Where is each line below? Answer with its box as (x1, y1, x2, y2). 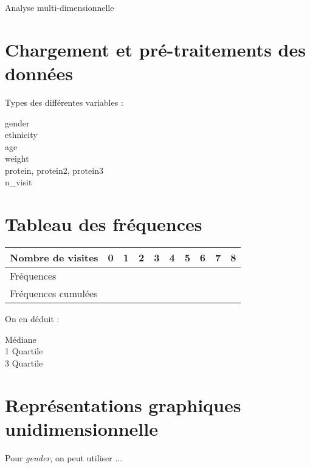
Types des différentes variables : (5, 95, 123, 108)
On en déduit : (5, 312, 60, 325)
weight (5, 152, 29, 165)
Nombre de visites (10, 250, 98, 265)
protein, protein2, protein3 (5, 163, 103, 176)
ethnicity (5, 128, 38, 141)
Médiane (5, 332, 36, 345)
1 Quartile (5, 345, 43, 357)
